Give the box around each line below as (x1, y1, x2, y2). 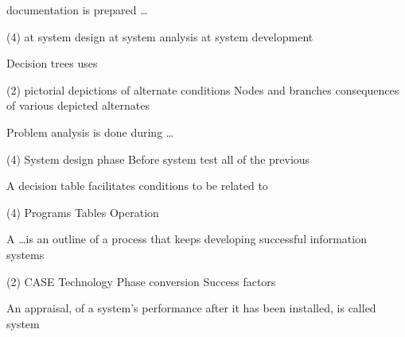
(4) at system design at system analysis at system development (6, 28, 313, 45)
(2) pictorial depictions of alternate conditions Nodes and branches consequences (6, 81, 399, 98)
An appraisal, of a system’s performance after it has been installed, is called (6, 300, 376, 316)
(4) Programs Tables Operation (6, 203, 159, 220)
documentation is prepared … (6, 2, 148, 17)
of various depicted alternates (6, 97, 150, 114)
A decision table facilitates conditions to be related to (6, 177, 268, 194)
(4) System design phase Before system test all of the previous (6, 150, 310, 167)
